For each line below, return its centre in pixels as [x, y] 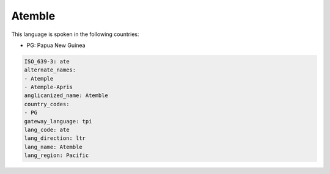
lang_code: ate [47, 130]
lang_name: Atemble [53, 147]
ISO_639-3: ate [47, 61]
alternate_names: [50, 70]
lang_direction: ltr [55, 138]
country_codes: [47, 104]
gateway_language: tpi [58, 121]
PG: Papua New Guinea [56, 45]
